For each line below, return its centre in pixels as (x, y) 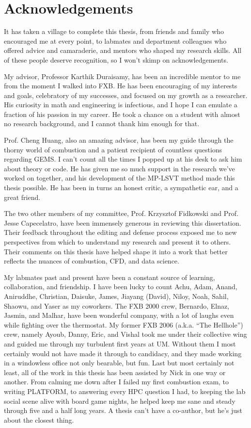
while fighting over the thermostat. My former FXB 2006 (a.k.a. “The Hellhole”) (124, 324)
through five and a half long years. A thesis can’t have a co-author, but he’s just (123, 410)
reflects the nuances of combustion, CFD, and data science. (92, 261)
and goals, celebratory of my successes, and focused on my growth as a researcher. (126, 95)
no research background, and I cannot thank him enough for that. (102, 123)
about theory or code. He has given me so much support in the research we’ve (119, 168)
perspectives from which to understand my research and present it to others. (118, 242)
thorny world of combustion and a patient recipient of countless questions (113, 149)
